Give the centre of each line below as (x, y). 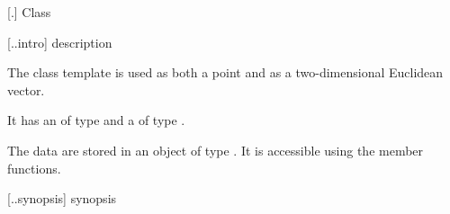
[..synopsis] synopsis (62, 198)
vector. (26, 89)
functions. (34, 168)
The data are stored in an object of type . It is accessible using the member (216, 150)
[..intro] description (60, 42)
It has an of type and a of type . (96, 120)
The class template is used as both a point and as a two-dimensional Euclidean (225, 72)
